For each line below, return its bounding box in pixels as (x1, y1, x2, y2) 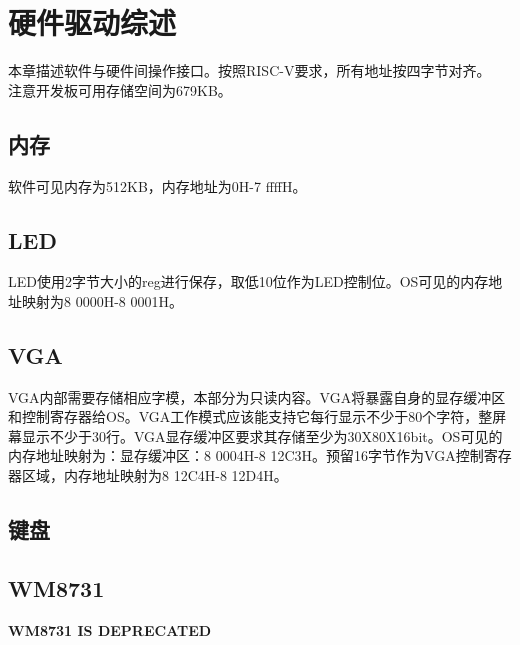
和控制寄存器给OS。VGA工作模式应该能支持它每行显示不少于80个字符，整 (8, 406, 493, 427)
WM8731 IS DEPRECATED (8, 619, 212, 640)
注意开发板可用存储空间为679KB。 (8, 79, 232, 100)
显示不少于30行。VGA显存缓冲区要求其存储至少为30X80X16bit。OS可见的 (21, 425, 503, 446)
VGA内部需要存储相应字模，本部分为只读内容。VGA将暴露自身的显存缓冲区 (8, 386, 506, 407)
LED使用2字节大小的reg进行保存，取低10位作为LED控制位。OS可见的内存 (8, 271, 489, 292)
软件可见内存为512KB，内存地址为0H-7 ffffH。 (8, 175, 307, 196)
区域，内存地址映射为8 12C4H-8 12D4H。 (21, 465, 288, 486)
